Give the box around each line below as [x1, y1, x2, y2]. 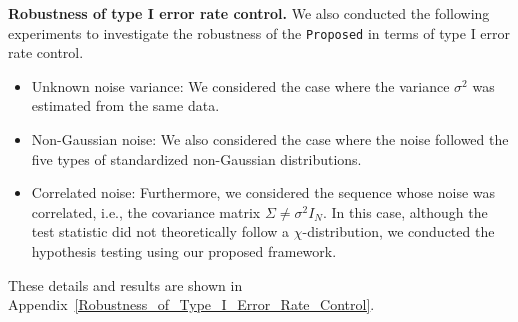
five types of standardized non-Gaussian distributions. [31, 148, 362, 169]
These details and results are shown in [8, 274, 243, 295]
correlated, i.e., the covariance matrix [31, 201, 261, 222]
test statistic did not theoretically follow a [31, 221, 290, 242]
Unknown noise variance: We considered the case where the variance [31, 75, 450, 96]
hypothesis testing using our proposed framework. [31, 241, 337, 261]
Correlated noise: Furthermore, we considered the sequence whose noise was [31, 182, 496, 203]
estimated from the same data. [31, 95, 220, 116]
